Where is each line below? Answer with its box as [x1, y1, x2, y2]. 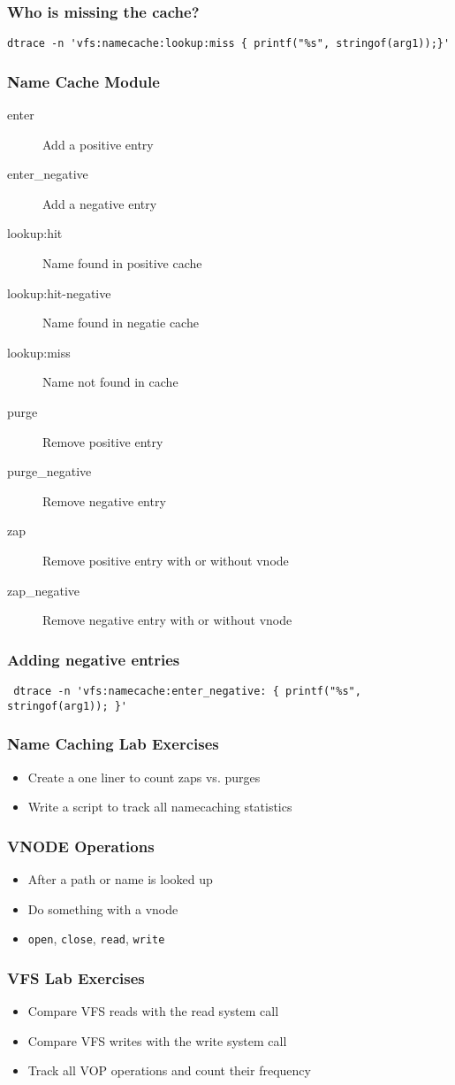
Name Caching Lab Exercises [7, 733, 219, 755]
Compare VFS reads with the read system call [27, 1002, 279, 1020]
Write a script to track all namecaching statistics [27, 797, 292, 816]
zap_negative [7, 581, 80, 599]
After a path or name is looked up [27, 869, 213, 888]
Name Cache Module [7, 70, 160, 92]
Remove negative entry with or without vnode [42, 611, 292, 629]
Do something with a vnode [27, 899, 178, 918]
